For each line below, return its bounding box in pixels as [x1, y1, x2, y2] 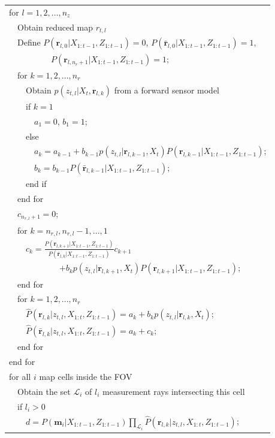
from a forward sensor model [114, 83, 220, 96]
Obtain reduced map [17, 20, 93, 33]
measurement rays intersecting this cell [102, 385, 245, 397]
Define [17, 36, 41, 49]
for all [9, 370, 31, 382]
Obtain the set [17, 385, 71, 397]
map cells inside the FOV [39, 370, 132, 382]
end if [25, 177, 47, 189]
